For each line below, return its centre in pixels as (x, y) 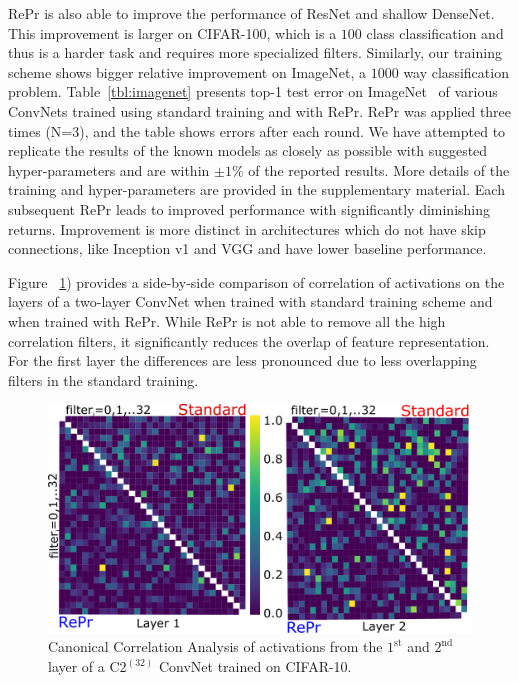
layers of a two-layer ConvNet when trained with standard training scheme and (250, 301)
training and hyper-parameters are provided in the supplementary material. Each (256, 189)
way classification (456, 71)
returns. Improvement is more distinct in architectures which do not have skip (247, 228)
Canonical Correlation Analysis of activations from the (215, 646)
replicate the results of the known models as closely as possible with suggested (248, 150)
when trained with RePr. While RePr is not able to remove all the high (227, 320)
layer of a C (84, 666)
